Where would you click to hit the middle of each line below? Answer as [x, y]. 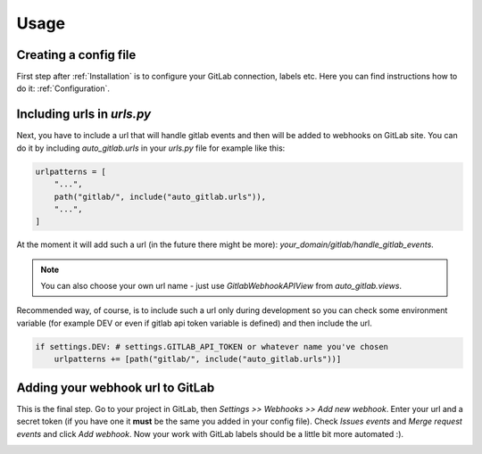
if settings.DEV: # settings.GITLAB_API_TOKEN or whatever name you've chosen [212, 347]
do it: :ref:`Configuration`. [63, 88]
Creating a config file [76, 55]
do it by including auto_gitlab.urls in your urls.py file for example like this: [151, 148]
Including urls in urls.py [84, 115]
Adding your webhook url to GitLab [116, 388]
